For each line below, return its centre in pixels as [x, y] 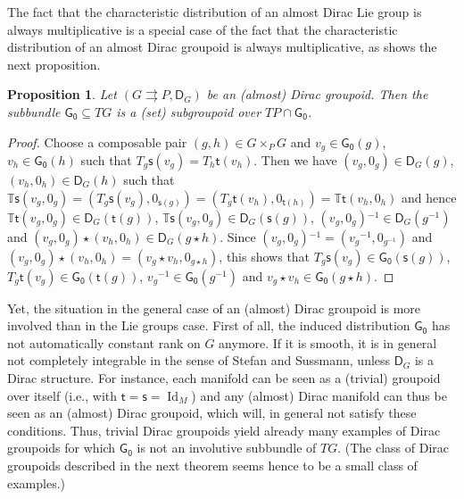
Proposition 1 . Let [62, 94]
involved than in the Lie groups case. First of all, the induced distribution [209, 325]
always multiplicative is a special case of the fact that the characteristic [203, 29]
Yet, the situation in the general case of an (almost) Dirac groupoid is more [214, 308]
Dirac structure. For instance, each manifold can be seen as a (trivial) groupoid [224, 377]
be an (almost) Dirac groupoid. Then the [317, 94]
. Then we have [295, 160]
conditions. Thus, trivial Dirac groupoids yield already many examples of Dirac [224, 430]
